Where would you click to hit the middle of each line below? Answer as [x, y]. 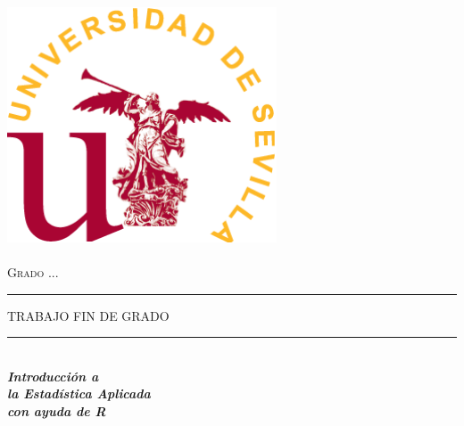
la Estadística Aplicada [79, 393]
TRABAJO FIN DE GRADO [88, 315]
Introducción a [53, 376]
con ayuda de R [57, 410]
